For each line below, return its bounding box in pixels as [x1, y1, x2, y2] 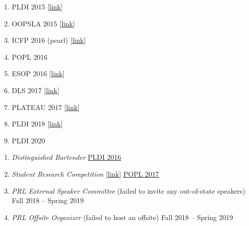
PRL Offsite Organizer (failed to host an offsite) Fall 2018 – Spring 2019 [11, 212, 233, 222]
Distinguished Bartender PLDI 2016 [11, 152, 121, 162]
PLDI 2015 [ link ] [11, 1, 63, 11]
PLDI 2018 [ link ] [11, 118, 63, 129]
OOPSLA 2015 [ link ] [11, 18, 75, 28]
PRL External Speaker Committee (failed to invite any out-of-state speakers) [11, 185, 246, 196]
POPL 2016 [11, 51, 48, 62]
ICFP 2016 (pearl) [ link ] [11, 35, 86, 45]
